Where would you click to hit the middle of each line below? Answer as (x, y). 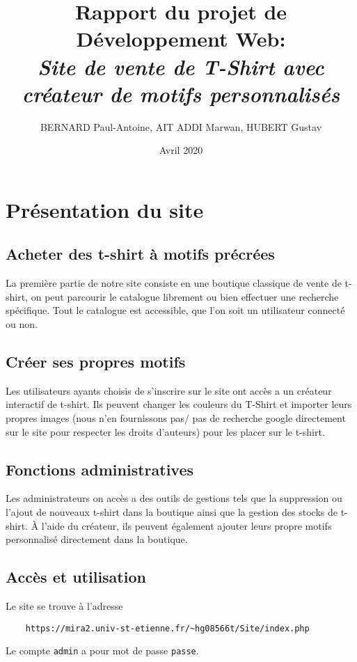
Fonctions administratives (100, 469)
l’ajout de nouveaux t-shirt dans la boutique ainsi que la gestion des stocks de (172, 512)
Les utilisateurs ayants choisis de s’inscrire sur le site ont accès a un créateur (169, 390)
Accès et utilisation (76, 577)
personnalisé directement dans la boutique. (97, 539)
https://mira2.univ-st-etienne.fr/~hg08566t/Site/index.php (167, 628)
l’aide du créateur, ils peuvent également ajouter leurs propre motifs (187, 525)
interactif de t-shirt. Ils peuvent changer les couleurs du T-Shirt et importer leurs (179, 404)
